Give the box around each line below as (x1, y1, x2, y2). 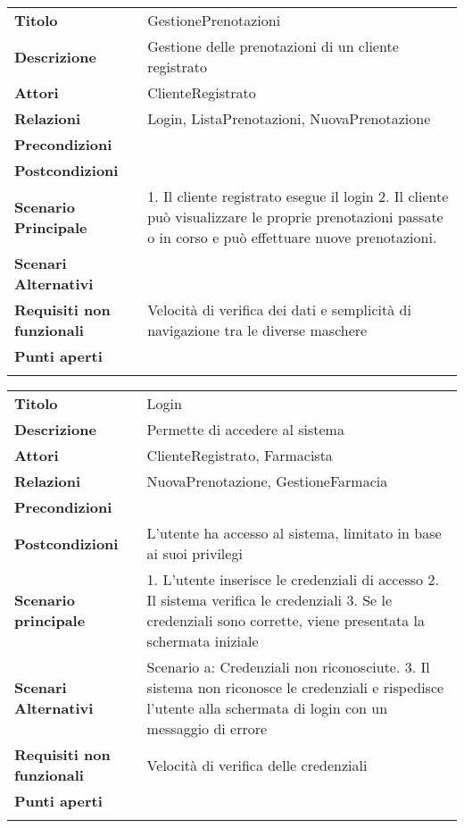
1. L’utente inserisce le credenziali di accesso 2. (146, 569, 439, 590)
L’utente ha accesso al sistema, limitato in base (146, 523, 442, 543)
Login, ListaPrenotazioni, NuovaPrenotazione (147, 108, 431, 129)
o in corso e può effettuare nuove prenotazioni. (147, 227, 437, 247)
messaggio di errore (146, 718, 268, 739)
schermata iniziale (146, 631, 259, 651)
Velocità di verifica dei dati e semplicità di (147, 299, 411, 320)
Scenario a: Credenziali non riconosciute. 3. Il (146, 657, 430, 677)
